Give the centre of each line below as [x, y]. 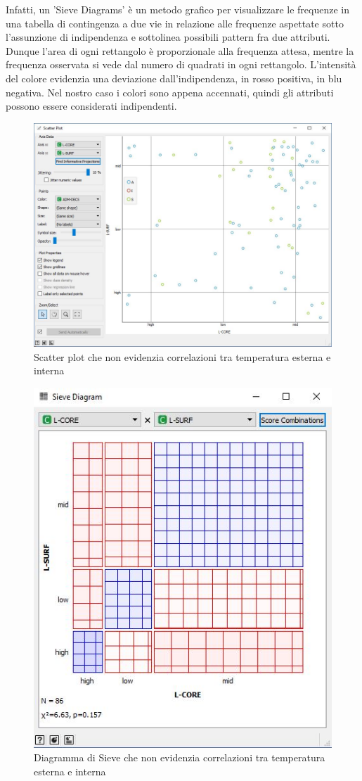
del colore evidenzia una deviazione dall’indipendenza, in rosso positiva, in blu [174, 78]
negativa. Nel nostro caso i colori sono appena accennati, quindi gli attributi [170, 92]
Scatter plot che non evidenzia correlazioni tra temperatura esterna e [182, 356]
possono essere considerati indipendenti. [91, 106]
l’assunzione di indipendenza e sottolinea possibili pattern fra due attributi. [168, 37]
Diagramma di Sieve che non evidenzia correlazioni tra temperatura [180, 757]
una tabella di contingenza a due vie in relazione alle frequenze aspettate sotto [175, 23]
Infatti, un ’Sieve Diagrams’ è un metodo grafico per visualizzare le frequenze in [177, 9]
